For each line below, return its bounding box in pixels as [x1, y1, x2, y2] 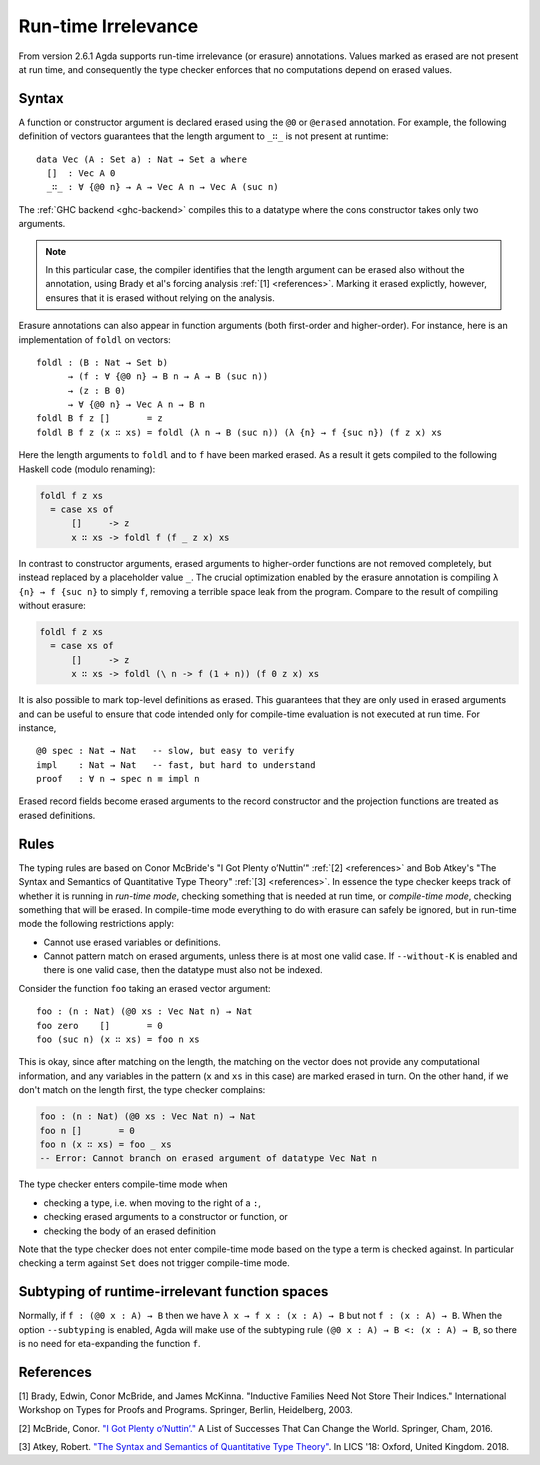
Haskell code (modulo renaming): [18, 463, 156, 475]
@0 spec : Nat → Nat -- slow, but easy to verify [36, 745, 295, 757]
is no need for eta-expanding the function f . [18, 1338, 201, 1349]
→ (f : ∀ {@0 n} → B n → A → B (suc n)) [67, 371, 269, 382]
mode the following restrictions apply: [18, 918, 175, 930]
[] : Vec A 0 [46, 168, 116, 179]
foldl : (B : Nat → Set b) [36, 356, 169, 368]
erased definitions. [18, 809, 96, 821]
